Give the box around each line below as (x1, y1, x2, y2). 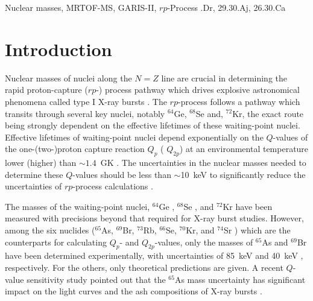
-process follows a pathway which (177, 95, 300, 107)
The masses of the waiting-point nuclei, (5, 200, 150, 212)
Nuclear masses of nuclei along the (5, 71, 132, 84)
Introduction (5, 36, 112, 61)
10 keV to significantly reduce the (180, 168, 306, 180)
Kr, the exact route (232, 107, 304, 119)
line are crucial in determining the (161, 71, 287, 84)
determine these (5, 168, 63, 180)
